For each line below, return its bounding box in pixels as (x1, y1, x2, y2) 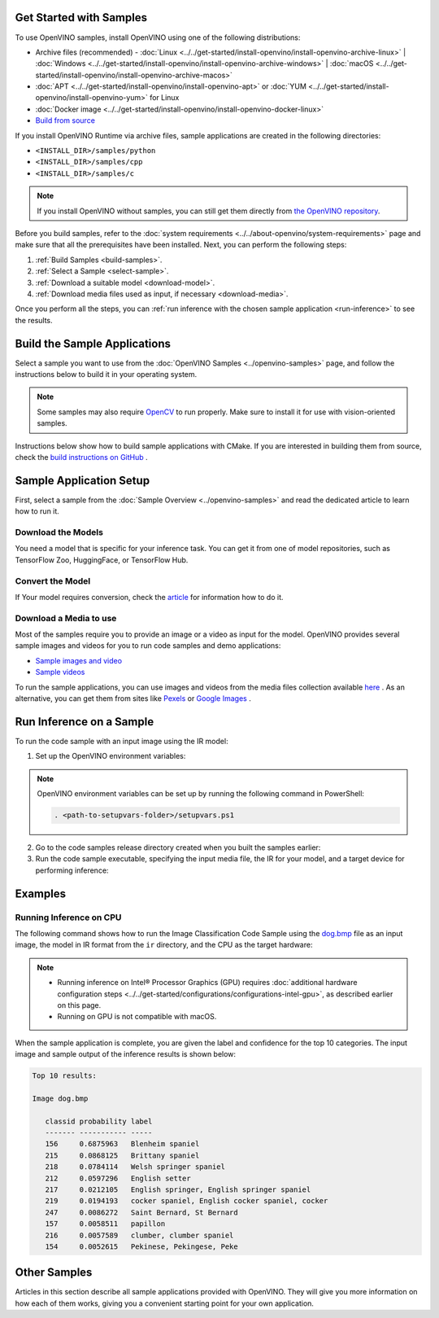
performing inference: (35, 865, 109, 875)
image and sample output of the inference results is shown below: (15, 1049, 236, 1059)
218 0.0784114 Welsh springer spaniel (45, 1163, 225, 1171)
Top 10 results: (32, 1071, 98, 1080)
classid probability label (45, 1116, 153, 1126)
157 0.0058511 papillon (45, 1219, 166, 1228)
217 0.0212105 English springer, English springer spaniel (45, 1185, 311, 1194)
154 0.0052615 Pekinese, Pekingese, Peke (45, 1241, 239, 1251)
